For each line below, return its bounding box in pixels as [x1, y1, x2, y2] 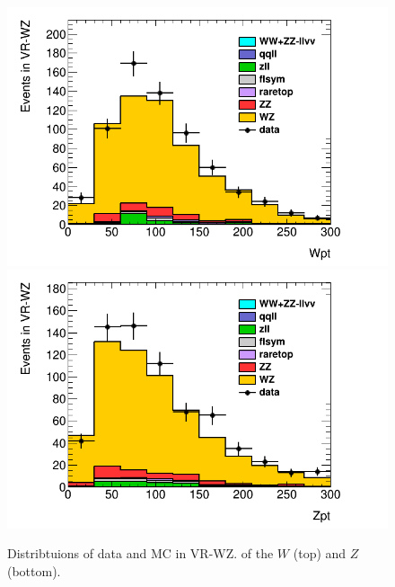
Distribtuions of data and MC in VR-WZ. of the [7, 544, 274, 563]
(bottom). [7, 561, 61, 580]
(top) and [293, 544, 347, 563]
